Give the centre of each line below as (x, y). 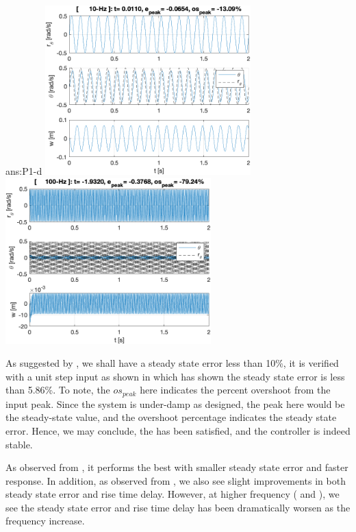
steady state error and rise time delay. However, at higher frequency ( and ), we (173, 494)
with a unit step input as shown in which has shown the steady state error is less (175, 376)
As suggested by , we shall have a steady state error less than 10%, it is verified (172, 363)
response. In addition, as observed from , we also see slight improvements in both (176, 480)
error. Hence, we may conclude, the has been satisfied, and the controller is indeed (178, 430)
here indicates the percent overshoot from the (235, 390)
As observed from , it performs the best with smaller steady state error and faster (177, 467)
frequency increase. (45, 521)
